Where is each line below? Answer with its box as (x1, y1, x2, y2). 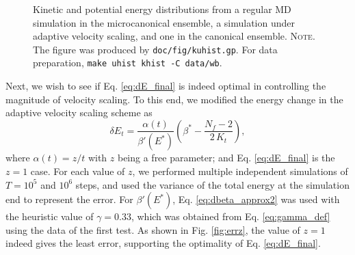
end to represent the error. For (5, 192, 133, 206)
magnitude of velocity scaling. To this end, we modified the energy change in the (5, 92, 343, 106)
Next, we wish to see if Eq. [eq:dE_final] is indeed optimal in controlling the (5, 79, 326, 93)
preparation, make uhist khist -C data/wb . (33, 55, 222, 70)
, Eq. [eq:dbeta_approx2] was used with (172, 192, 340, 206)
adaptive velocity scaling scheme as (5, 105, 153, 120)
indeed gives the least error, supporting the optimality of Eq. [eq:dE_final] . (5, 236, 321, 250)
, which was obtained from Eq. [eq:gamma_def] (131, 209, 330, 224)
